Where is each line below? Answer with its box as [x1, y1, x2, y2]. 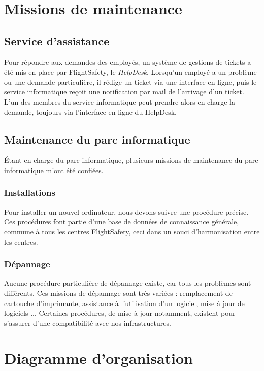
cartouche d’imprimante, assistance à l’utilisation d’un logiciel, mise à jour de [4, 297, 245, 308]
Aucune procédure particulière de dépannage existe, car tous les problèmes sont [4, 278, 251, 288]
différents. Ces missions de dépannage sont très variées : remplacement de [4, 287, 233, 298]
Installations [4, 186, 55, 199]
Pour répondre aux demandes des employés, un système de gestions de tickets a [4, 56, 251, 67]
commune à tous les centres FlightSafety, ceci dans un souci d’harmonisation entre [4, 226, 260, 237]
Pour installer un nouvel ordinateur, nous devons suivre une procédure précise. [4, 206, 249, 217]
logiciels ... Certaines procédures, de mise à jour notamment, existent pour [4, 308, 236, 318]
